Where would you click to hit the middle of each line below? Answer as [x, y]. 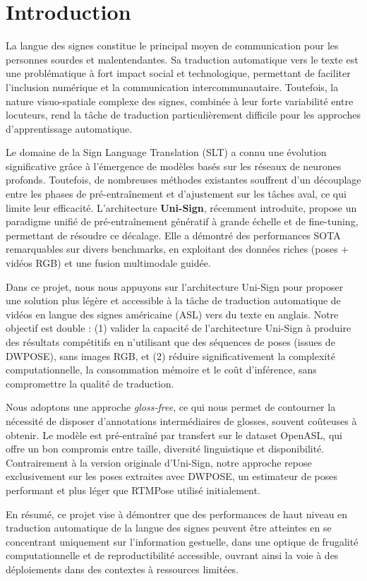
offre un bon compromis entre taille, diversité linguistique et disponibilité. [165, 449]
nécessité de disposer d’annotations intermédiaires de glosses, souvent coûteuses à [181, 420]
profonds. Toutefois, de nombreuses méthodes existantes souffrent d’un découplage [183, 180]
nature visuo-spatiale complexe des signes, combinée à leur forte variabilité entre [180, 101]
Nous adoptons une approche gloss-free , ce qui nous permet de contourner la [171, 407]
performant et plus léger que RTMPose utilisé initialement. [133, 490]
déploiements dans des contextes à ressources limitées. [122, 569]
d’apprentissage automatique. [69, 128]
